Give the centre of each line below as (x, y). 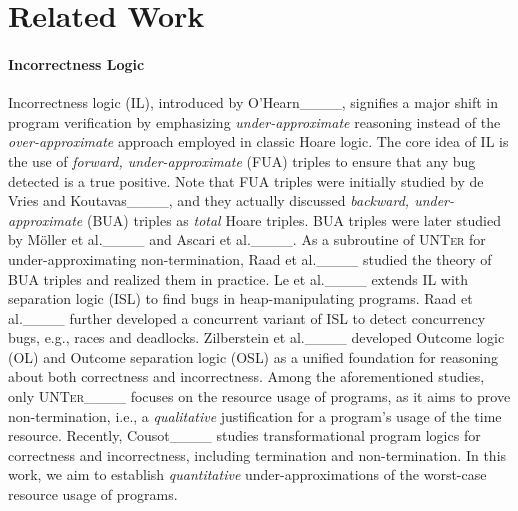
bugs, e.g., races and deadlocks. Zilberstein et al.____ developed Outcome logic (256, 337)
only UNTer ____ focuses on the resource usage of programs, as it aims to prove (259, 396)
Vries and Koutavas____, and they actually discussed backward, (209, 200)
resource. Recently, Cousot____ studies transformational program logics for (244, 435)
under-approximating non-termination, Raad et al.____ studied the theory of (250, 258)
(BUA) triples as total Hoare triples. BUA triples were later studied (293, 219)
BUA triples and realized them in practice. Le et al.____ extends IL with (238, 278)
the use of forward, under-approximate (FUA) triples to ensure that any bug (242, 160)
